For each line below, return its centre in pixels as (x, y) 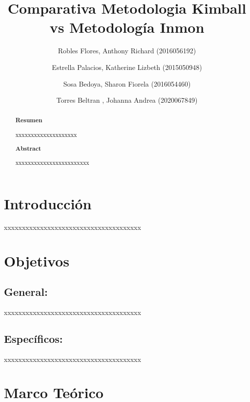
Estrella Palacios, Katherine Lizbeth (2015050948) (127, 67)
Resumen (29, 120)
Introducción (48, 203)
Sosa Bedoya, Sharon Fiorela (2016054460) (127, 83)
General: (26, 292)
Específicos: (33, 338)
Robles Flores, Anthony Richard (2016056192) (127, 51)
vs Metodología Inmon (127, 27)
